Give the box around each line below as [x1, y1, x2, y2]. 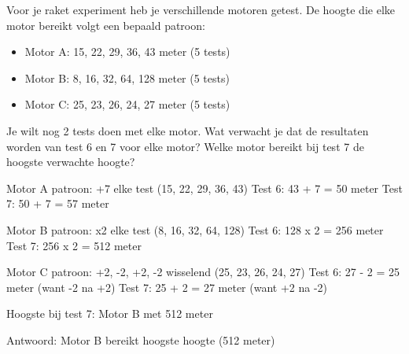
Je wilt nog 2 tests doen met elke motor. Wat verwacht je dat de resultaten [6, 122, 369, 138]
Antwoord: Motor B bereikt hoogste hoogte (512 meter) [6, 331, 275, 348]
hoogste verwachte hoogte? [6, 153, 135, 170]
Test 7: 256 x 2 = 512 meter [6, 237, 142, 253]
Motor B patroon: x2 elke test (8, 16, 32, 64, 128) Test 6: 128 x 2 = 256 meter [6, 221, 384, 238]
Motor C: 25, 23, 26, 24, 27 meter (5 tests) [24, 96, 230, 112]
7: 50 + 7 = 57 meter [6, 195, 109, 212]
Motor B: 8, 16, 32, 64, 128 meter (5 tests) [24, 69, 230, 86]
